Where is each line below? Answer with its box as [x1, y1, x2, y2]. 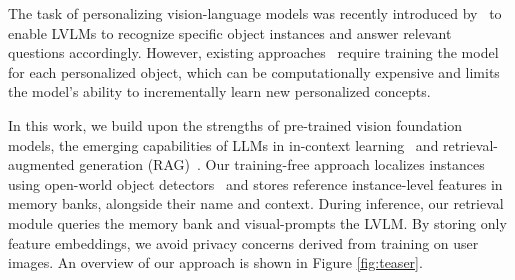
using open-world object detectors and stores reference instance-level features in [8, 173, 503, 194]
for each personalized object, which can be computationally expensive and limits [8, 61, 500, 82]
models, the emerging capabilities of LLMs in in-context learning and [8, 134, 439, 155]
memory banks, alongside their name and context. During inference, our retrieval [8, 193, 504, 214]
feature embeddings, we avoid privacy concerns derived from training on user [8, 232, 479, 253]
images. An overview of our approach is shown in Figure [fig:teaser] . [8, 252, 423, 273]
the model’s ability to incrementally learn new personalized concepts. [8, 81, 431, 102]
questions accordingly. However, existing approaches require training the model [8, 42, 499, 63]
